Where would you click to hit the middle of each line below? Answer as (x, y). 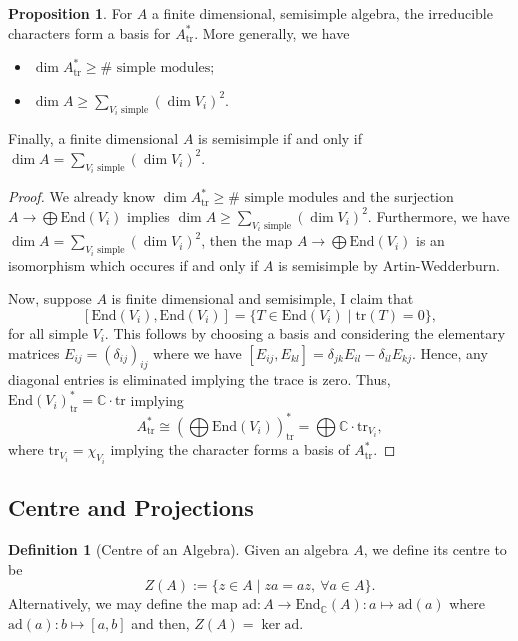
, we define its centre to (435, 549)
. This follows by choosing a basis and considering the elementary (305, 332)
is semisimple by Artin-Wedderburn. (389, 264)
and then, (160, 622)
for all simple (48, 332)
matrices (34, 352)
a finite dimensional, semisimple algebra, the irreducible (322, 13)
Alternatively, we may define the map (123, 603)
